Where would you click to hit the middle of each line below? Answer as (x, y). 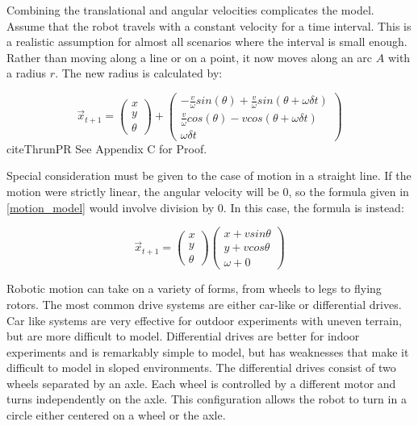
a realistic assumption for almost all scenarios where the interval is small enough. (207, 42)
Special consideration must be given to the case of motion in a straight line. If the (209, 175)
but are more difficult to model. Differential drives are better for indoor (183, 336)
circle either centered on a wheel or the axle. (116, 415)
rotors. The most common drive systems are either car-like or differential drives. (204, 304)
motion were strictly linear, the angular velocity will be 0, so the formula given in (208, 191)
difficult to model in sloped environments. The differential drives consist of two (201, 368)
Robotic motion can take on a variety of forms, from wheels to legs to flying (194, 288)
